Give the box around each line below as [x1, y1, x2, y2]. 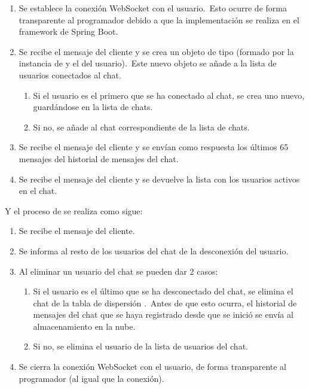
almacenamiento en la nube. [33, 320, 136, 332]
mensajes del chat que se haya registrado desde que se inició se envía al [33, 308, 293, 321]
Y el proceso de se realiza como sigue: [5, 204, 143, 217]
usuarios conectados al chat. [19, 68, 121, 81]
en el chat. [19, 184, 57, 197]
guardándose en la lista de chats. [33, 101, 153, 113]
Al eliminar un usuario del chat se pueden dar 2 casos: [19, 265, 218, 277]
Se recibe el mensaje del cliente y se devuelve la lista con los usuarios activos [19, 172, 300, 185]
